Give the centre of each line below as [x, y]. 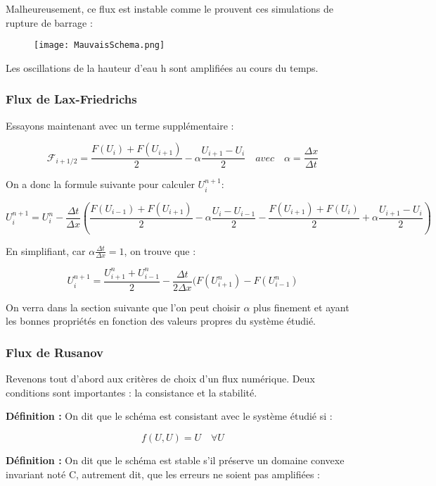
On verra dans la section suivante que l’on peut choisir [123, 307]
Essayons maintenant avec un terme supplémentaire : [120, 125]
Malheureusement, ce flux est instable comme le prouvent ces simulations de [169, 8]
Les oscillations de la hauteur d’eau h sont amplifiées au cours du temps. [162, 67]
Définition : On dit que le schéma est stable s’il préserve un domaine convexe [175, 460]
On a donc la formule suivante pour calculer [100, 184]
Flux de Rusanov [54, 352]
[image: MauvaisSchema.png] [100, 45]
